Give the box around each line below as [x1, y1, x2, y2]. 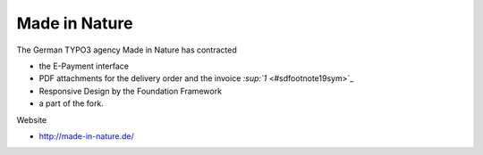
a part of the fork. [38, 98, 105, 109]
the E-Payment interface [38, 61, 130, 71]
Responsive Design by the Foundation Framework [38, 86, 223, 96]
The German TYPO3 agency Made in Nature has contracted [16, 45, 237, 55]
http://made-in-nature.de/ [38, 130, 134, 142]
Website [16, 114, 47, 125]
